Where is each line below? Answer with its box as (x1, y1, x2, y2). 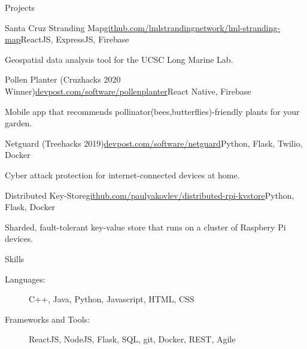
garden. (5, 117, 32, 129)
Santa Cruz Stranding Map (5, 21, 104, 34)
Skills (5, 252, 25, 265)
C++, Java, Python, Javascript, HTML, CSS (29, 293, 194, 305)
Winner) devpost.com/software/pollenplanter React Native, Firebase (5, 84, 251, 97)
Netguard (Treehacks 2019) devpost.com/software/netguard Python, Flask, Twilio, (5, 136, 303, 149)
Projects (5, 1, 35, 13)
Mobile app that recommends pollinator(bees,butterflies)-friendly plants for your (5, 105, 300, 117)
